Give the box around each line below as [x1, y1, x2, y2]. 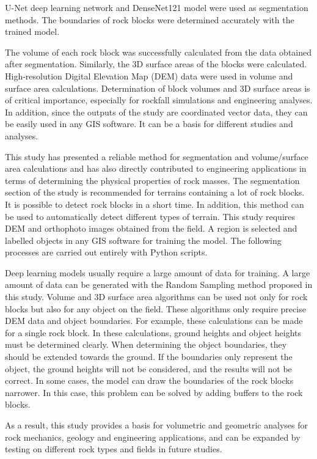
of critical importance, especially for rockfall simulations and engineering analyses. [5, 94, 313, 106]
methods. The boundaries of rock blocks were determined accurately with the [5, 13, 294, 26]
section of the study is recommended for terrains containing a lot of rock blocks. [5, 186, 305, 199]
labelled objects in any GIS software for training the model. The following [5, 233, 282, 246]
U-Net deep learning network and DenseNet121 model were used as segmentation [5, 1, 308, 13]
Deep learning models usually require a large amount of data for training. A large [5, 266, 310, 279]
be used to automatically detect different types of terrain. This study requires [5, 210, 296, 222]
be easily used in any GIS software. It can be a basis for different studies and [5, 117, 293, 130]
